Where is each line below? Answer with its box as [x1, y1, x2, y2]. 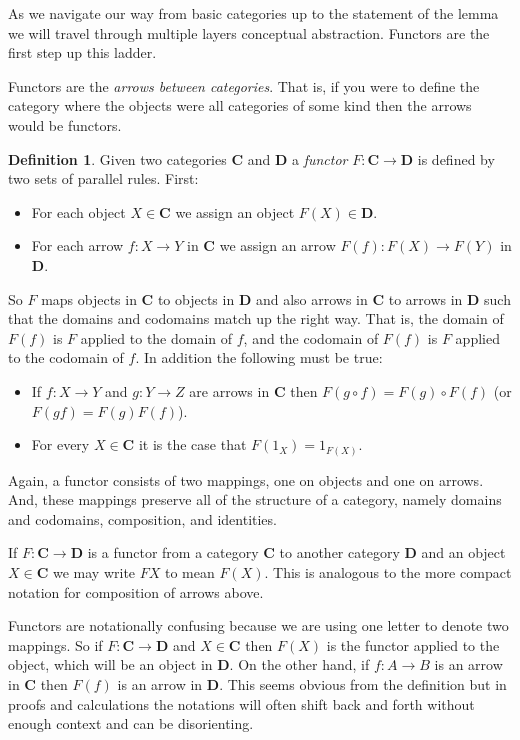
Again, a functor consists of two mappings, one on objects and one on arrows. [8, 469, 484, 490]
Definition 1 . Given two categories [8, 148, 227, 169]
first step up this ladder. [8, 42, 157, 63]
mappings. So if [8, 634, 103, 655]
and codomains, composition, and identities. [8, 508, 277, 529]
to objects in [157, 288, 235, 309]
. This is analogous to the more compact [264, 561, 512, 582]
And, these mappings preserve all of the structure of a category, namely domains [8, 489, 502, 510]
